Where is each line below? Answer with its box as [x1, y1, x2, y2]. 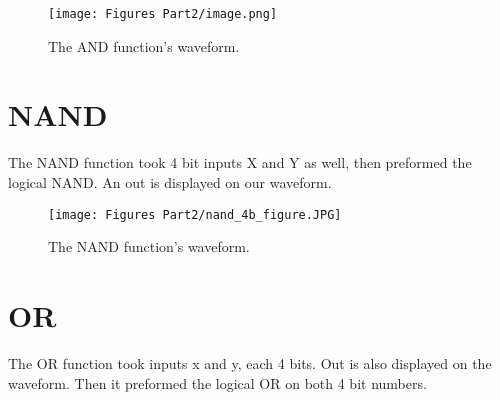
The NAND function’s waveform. [48, 236, 250, 257]
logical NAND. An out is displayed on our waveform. [8, 171, 332, 192]
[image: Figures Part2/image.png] [48, 7, 278, 21]
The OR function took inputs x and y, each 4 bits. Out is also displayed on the [8, 352, 492, 373]
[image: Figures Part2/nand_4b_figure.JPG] [48, 207, 342, 222]
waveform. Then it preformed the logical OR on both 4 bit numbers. [8, 372, 427, 393]
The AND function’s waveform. [48, 35, 240, 56]
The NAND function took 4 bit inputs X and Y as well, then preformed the [8, 152, 472, 173]
